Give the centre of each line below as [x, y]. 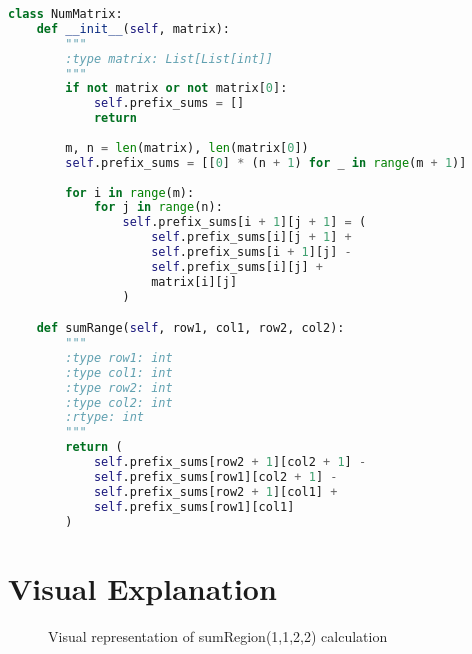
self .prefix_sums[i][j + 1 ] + [251, 237]
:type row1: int [119, 357]
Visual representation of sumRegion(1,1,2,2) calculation [218, 635]
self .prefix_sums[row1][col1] [194, 506]
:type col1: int [119, 372]
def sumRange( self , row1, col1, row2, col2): [190, 328]
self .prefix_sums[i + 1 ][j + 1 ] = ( [244, 222]
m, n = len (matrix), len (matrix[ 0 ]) [187, 147]
